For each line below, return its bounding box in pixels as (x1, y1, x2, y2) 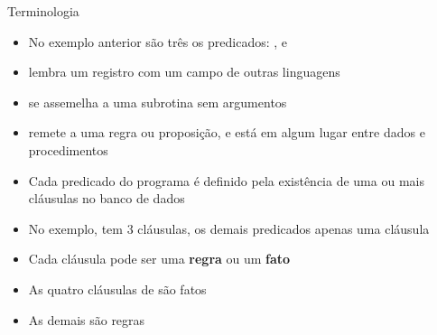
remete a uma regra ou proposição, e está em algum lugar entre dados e (28, 123, 425, 142)
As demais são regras (28, 310, 145, 329)
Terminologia (7, 2, 79, 20)
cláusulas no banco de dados (28, 189, 185, 208)
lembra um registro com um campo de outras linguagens (28, 62, 340, 81)
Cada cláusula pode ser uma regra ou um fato (28, 249, 291, 268)
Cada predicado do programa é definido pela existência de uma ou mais (28, 171, 424, 190)
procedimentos (28, 140, 108, 159)
